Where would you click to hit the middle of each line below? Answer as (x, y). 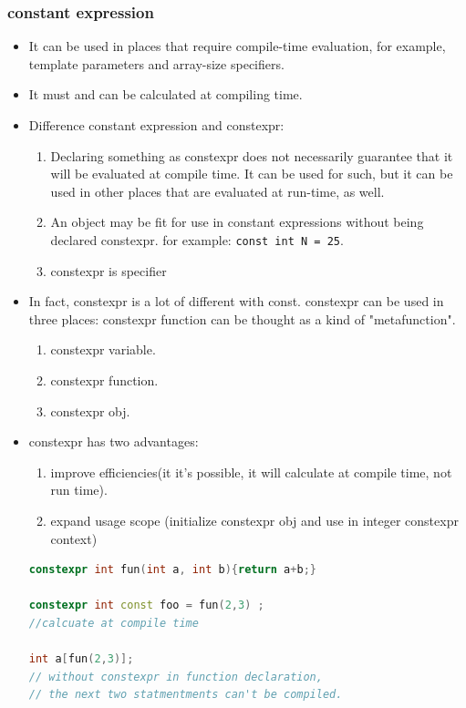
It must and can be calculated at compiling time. (166, 94)
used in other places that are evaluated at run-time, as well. (217, 191)
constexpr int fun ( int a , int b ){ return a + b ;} (172, 570)
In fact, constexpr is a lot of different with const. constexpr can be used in (236, 301)
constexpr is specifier (109, 270)
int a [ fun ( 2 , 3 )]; (81, 659)
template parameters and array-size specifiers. (156, 63)
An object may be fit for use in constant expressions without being (237, 222)
